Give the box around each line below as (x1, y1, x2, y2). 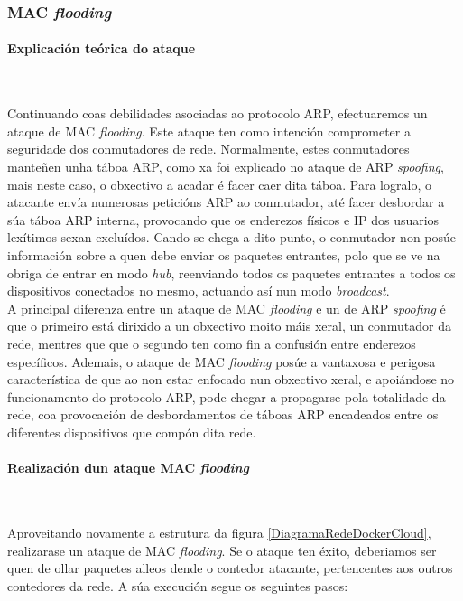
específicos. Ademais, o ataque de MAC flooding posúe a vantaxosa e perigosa (7, 352, 436, 371)
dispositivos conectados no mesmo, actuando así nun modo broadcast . (7, 281, 390, 300)
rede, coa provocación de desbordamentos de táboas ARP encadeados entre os (7, 405, 439, 424)
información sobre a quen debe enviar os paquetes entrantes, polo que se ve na (7, 245, 440, 264)
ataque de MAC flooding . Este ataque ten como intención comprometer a (7, 121, 411, 140)
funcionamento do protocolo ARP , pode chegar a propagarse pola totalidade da (7, 387, 446, 406)
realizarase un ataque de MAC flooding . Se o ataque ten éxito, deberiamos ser (7, 540, 437, 559)
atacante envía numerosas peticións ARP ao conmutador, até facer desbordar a (7, 193, 445, 211)
